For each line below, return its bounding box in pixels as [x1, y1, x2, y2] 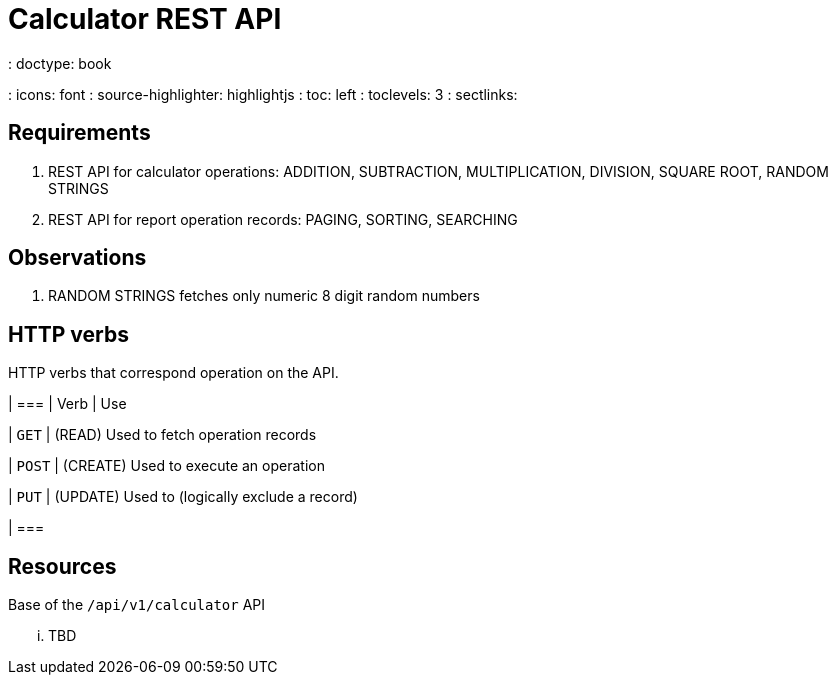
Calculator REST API [8, 2, 282, 36]
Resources [8, 553, 117, 579]
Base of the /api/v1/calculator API [8, 596, 266, 614]
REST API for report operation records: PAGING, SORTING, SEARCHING [48, 210, 518, 228]
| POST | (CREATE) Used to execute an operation [8, 457, 325, 475]
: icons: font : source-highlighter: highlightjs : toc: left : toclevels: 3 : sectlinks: [8, 85, 518, 103]
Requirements [8, 120, 151, 146]
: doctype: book [8, 54, 112, 72]
